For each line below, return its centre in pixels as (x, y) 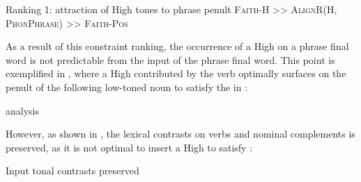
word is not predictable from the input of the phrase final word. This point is (170, 59)
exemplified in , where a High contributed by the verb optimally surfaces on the (176, 73)
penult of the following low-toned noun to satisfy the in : (127, 86)
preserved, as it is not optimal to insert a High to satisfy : (129, 147)
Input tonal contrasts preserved (72, 171)
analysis (22, 110)
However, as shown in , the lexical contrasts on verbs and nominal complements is (180, 134)
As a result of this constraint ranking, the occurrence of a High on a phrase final (177, 46)
